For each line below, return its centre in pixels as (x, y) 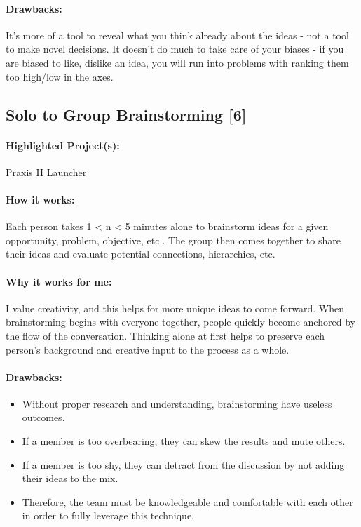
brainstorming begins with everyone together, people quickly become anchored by (180, 322)
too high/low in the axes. (60, 76)
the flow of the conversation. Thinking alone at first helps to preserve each (165, 335)
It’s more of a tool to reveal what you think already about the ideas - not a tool (177, 35)
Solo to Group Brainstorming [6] (126, 114)
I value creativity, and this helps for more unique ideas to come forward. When (175, 308)
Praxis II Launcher (46, 172)
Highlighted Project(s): (63, 145)
